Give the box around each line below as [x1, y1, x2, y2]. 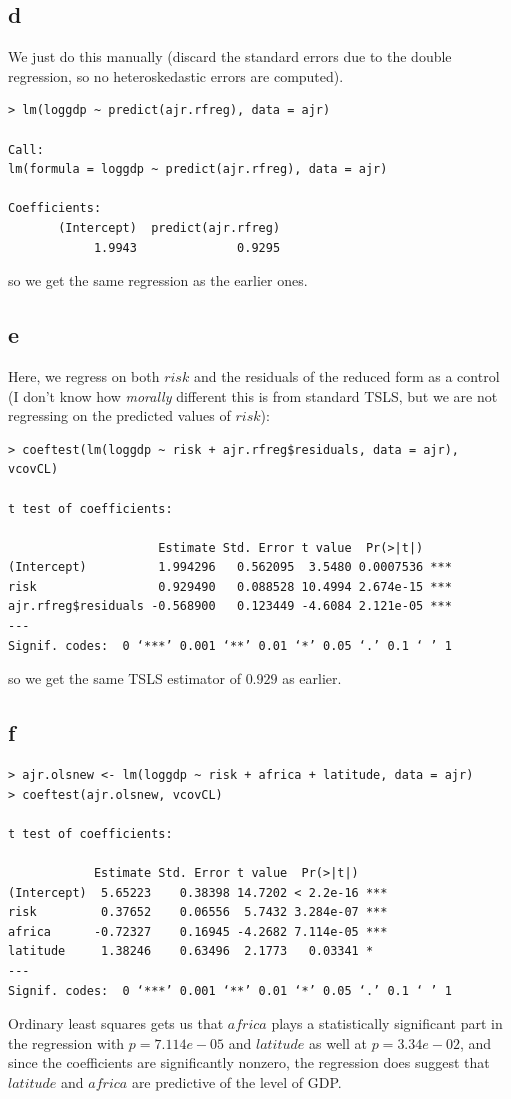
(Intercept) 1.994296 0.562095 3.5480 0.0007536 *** [8, 560, 452, 575]
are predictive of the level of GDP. [131, 1071, 342, 1092]
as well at [309, 1032, 368, 1053]
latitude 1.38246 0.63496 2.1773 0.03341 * [8, 944, 374, 959]
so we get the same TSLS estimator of [8, 668, 241, 689]
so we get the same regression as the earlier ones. [8, 270, 308, 291]
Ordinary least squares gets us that [8, 1013, 224, 1034]
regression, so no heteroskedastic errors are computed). [8, 65, 344, 86]
